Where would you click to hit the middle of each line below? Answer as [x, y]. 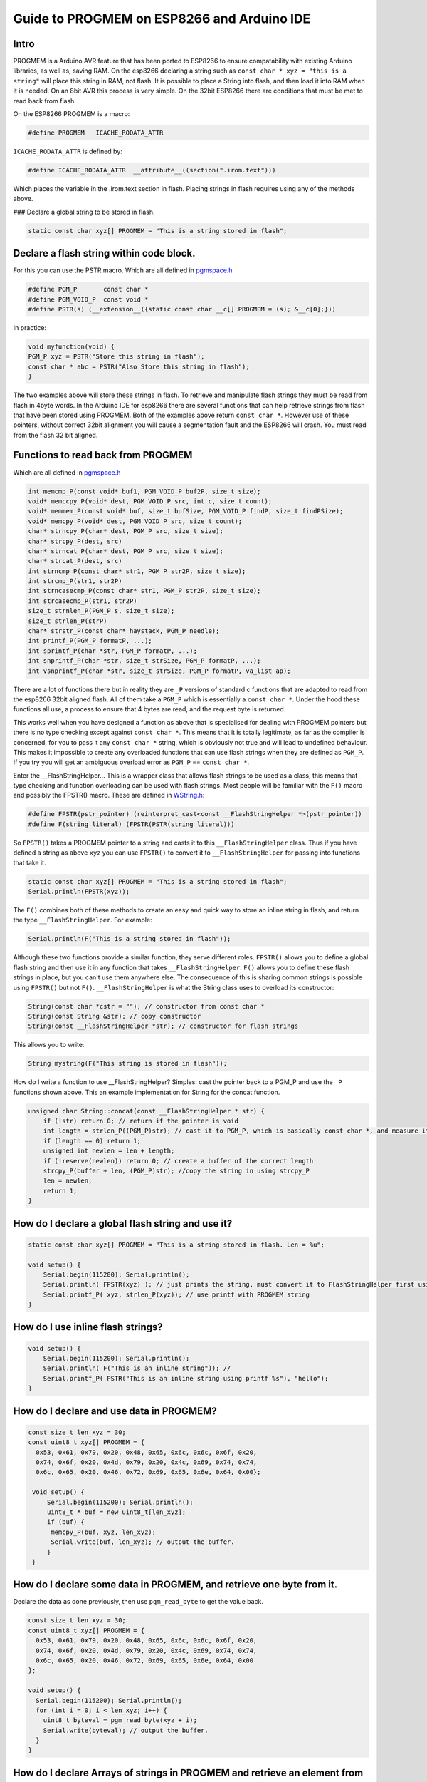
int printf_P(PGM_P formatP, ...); [90, 641]
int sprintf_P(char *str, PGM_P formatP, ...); [112, 651]
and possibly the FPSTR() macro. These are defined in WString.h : [109, 795]
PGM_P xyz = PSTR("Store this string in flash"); [116, 357]
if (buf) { [66, 1522]
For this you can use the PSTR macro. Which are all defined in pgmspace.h [123, 270]
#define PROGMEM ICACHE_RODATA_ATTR [96, 133]
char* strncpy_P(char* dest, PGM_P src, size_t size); [126, 531]
